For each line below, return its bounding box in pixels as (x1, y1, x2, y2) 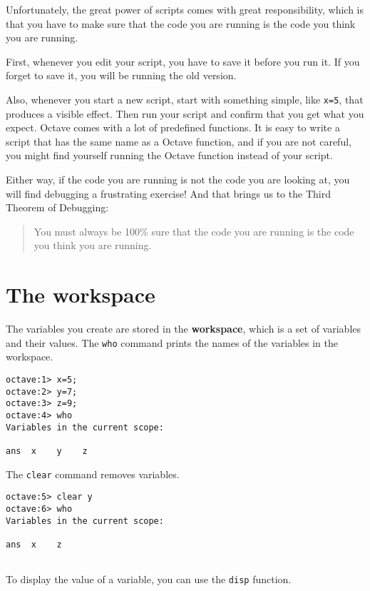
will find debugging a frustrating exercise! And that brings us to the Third (6, 186, 331, 201)
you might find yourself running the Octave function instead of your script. (6, 148, 333, 163)
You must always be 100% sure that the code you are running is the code (34, 223, 354, 238)
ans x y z (6, 445, 88, 456)
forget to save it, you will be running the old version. (6, 68, 237, 83)
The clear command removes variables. (6, 466, 180, 481)
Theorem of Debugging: (6, 200, 109, 215)
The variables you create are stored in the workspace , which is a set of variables (6, 321, 361, 336)
